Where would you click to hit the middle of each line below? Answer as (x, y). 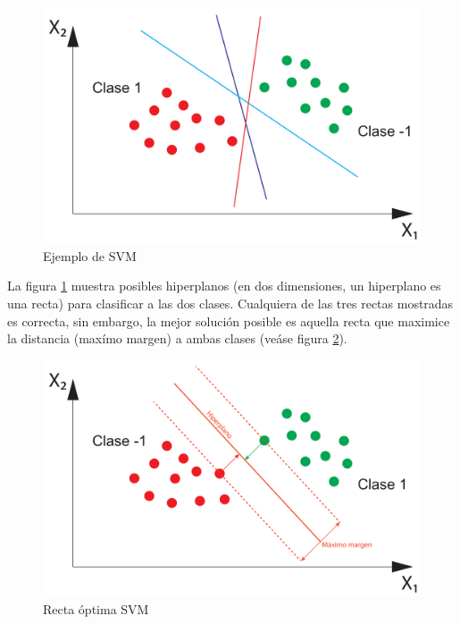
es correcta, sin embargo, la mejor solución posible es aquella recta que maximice (229, 320)
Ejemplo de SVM (90, 255)
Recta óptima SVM (96, 608)
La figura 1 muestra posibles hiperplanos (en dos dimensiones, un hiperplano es (224, 286)
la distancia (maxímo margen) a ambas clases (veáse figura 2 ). (177, 338)
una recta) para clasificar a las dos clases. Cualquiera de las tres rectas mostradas (230, 303)
